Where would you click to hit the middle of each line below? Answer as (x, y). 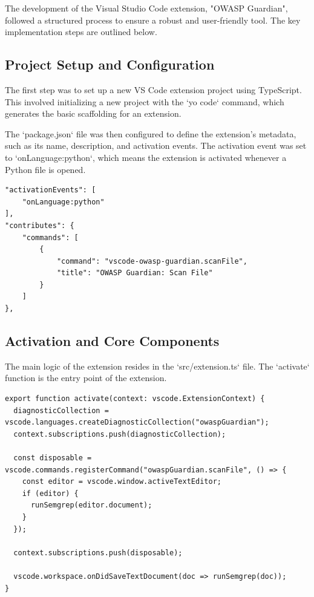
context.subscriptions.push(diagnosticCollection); (120, 434)
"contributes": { (40, 225)
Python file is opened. (45, 169)
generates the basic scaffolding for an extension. (93, 113)
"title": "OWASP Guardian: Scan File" (135, 273)
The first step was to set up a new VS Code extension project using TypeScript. (153, 89)
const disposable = (53, 458)
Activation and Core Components (112, 341)
